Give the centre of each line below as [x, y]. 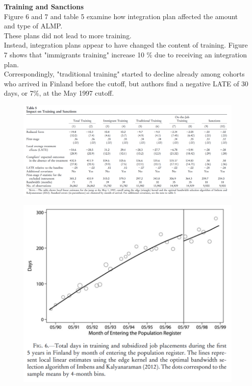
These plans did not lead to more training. [68, 35]
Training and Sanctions [44, 6]
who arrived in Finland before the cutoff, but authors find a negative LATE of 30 [126, 83]
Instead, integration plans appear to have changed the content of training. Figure [126, 45]
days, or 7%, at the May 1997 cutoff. [59, 93]
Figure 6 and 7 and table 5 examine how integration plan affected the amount [121, 16]
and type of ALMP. [33, 26]
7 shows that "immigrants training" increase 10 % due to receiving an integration [126, 54]
